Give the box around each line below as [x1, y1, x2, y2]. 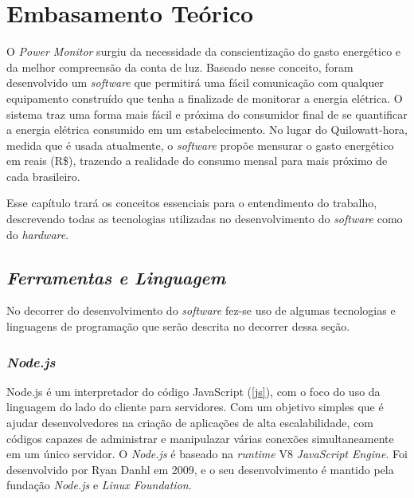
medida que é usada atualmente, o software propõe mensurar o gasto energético [6, 136, 394, 153]
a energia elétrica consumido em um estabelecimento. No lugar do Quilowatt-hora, [6, 121, 408, 138]
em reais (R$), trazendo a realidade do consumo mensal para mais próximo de [6, 152, 388, 169]
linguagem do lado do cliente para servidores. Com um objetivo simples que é [6, 398, 384, 415]
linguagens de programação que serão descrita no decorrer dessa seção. [6, 318, 350, 335]
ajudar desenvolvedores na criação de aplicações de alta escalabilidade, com [6, 414, 373, 431]
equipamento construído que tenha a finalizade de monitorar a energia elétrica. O [6, 89, 403, 106]
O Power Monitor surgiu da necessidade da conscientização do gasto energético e [6, 43, 401, 60]
